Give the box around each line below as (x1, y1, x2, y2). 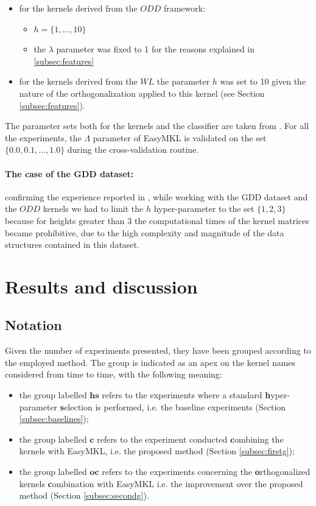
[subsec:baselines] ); (19, 412, 89, 425)
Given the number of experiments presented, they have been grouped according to (5, 344, 311, 357)
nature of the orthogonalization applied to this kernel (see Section (19, 86, 265, 99)
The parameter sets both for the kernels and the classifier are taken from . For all (5, 119, 309, 132)
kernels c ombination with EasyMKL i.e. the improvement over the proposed (19, 477, 303, 490)
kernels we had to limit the (43, 202, 144, 215)
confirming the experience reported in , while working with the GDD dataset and (5, 190, 308, 203)
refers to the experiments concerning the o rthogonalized (102, 465, 311, 478)
